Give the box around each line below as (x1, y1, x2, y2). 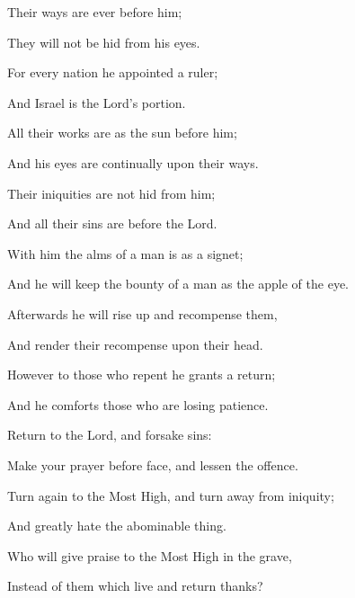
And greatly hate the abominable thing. (7, 516, 226, 535)
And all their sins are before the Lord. (7, 214, 217, 233)
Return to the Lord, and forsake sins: (7, 425, 212, 444)
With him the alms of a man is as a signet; (7, 244, 244, 263)
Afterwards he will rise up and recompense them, (7, 304, 278, 323)
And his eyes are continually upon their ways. (7, 153, 259, 172)
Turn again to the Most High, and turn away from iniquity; (7, 486, 334, 504)
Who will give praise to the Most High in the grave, (7, 546, 292, 565)
